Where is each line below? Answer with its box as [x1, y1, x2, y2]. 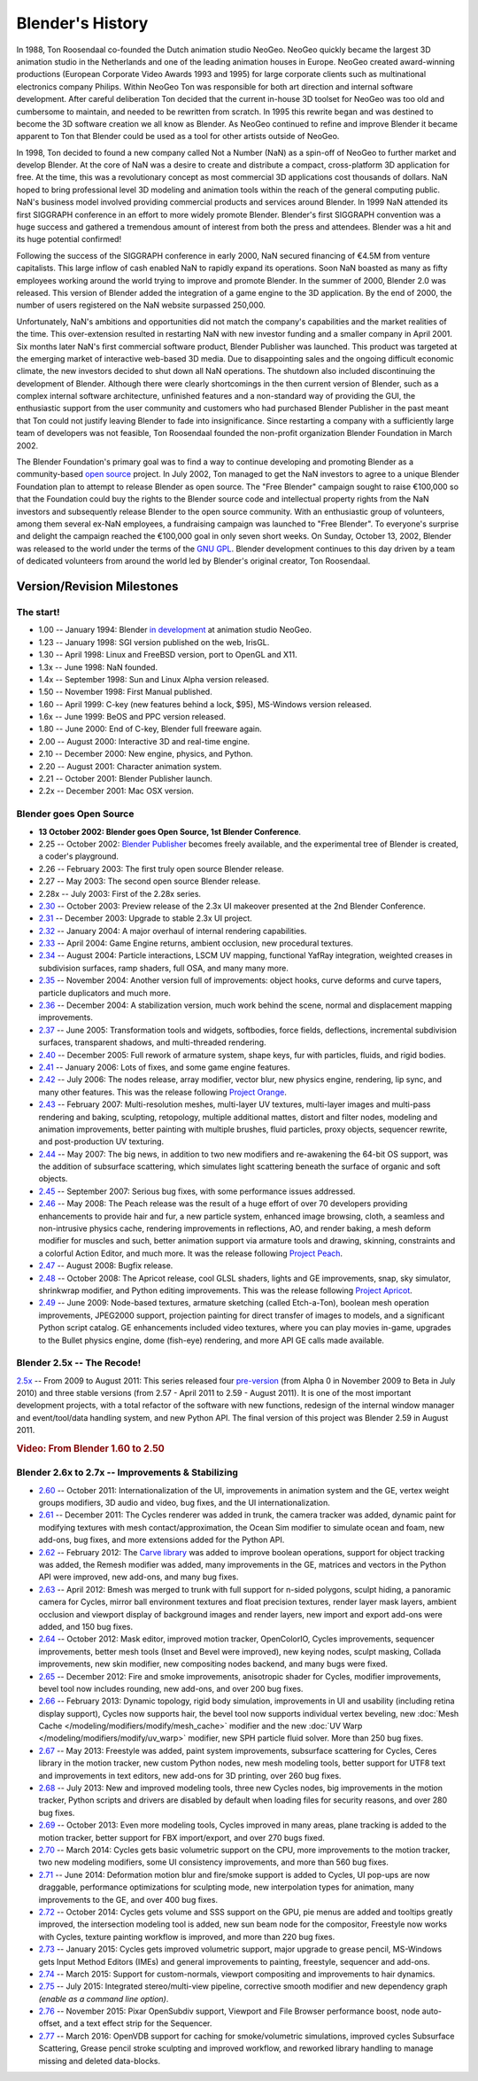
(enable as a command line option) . [38, 1993, 169, 2004]
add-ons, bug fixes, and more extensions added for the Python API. [38, 1534, 285, 1546]
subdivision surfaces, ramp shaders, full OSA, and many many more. [38, 963, 289, 973]
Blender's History [16, 13, 149, 33]
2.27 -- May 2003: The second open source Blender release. [38, 876, 261, 886]
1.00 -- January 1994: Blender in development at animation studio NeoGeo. [38, 625, 312, 635]
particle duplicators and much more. [38, 987, 172, 998]
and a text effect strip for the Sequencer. [63, 2018, 212, 2029]
